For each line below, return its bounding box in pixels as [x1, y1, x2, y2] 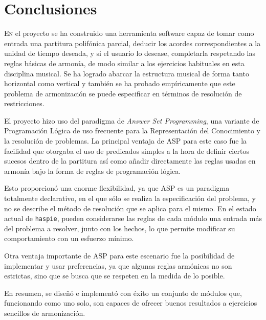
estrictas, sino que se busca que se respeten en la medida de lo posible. [4, 270, 225, 281]
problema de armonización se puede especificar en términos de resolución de [4, 88, 242, 98]
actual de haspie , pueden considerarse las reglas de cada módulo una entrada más [4, 213, 262, 224]
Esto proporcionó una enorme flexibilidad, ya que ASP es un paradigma [4, 183, 230, 193]
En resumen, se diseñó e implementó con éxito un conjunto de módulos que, [4, 287, 242, 298]
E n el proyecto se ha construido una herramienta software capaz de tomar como [4, 28, 254, 38]
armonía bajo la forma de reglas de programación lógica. [4, 165, 181, 176]
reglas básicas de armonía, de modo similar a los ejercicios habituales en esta [4, 57, 245, 68]
